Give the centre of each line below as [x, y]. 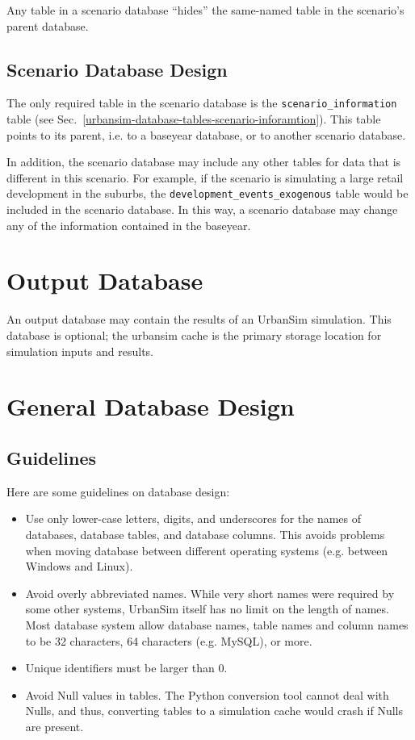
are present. [54, 726]
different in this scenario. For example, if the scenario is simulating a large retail [205, 177]
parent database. [48, 25]
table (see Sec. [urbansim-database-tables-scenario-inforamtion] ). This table [194, 119]
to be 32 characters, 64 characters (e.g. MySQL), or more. [169, 640]
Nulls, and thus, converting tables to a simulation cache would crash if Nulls [214, 711]
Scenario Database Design [117, 69]
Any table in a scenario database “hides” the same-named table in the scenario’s [205, 10]
